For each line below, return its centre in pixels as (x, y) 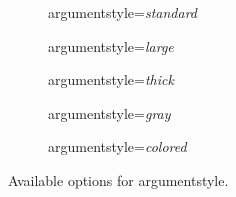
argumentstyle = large (111, 45)
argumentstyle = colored (117, 146)
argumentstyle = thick (111, 79)
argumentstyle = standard (123, 12)
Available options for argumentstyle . (118, 179)
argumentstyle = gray (109, 112)
